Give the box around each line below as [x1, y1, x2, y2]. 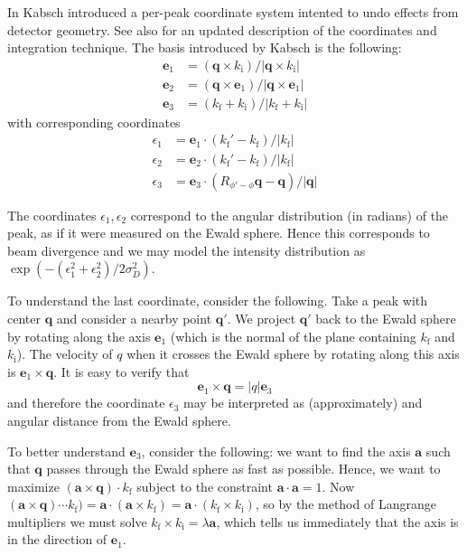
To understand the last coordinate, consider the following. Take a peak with [7, 291, 428, 310]
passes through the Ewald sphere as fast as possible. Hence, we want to [46, 459, 441, 478]
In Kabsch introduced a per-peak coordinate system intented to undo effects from [7, 3, 459, 21]
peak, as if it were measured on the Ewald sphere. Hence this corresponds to [7, 223, 430, 242]
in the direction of [7, 530, 107, 549]
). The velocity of [16, 344, 113, 363]
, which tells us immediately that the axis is [216, 512, 459, 531]
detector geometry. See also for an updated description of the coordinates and [7, 20, 437, 39]
